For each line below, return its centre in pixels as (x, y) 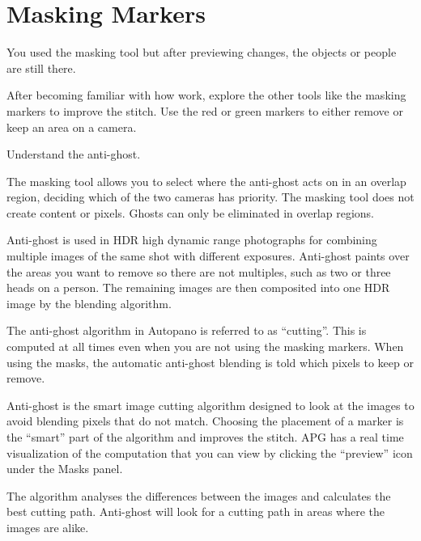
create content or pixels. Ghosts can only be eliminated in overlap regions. (190, 212)
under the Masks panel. (65, 469)
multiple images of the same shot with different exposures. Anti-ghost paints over (208, 256)
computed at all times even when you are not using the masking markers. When (205, 347)
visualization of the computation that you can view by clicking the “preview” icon (210, 452)
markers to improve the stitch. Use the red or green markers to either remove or (205, 110)
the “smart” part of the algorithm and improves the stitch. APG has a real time (205, 437)
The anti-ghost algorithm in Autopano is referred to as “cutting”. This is (187, 330)
